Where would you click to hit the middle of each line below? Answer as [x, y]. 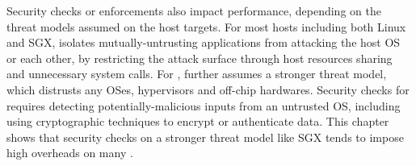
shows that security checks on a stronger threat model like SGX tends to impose [205, 137]
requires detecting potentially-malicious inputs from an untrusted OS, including [204, 105]
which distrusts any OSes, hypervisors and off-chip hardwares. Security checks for [208, 89]
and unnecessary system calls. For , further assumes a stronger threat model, [197, 74]
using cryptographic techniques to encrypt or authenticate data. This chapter [198, 121]
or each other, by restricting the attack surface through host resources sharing [200, 58]
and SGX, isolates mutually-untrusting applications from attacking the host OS [204, 42]
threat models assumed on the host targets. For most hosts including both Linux [206, 26]
